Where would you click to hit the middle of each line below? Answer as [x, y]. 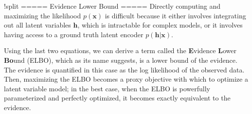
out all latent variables [37, 25]
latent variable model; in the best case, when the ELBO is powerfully [107, 88]
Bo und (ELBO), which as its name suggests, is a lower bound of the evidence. [121, 60]
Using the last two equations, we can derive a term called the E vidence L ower [120, 50]
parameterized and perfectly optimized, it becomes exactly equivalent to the [117, 98]
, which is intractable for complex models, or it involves [160, 25]
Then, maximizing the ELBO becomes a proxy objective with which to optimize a [126, 79]
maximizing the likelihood [43, 15]
